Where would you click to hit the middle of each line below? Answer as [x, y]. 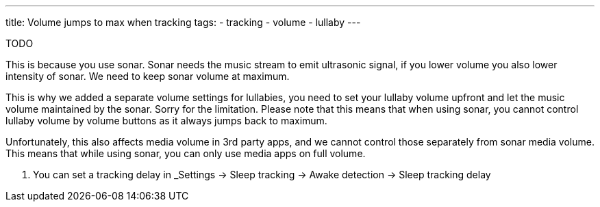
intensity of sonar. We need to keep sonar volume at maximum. [148, 76]
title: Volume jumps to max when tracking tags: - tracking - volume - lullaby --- [183, 22]
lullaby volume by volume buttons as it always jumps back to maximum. [166, 121]
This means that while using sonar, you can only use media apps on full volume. [186, 153]
